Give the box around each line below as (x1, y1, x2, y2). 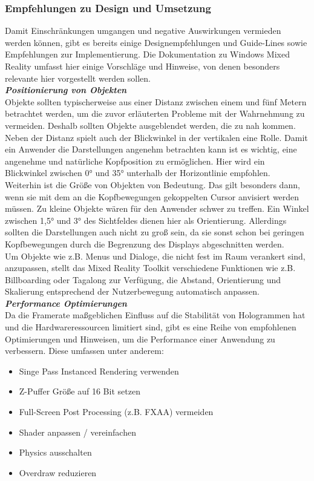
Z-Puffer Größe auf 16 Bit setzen (19, 385, 140, 398)
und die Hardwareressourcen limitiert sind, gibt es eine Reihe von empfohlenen (5, 321, 296, 333)
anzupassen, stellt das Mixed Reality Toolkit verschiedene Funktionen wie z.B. (5, 261, 296, 274)
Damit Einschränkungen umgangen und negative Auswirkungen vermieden (5, 24, 281, 37)
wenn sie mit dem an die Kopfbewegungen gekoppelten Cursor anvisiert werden (5, 190, 299, 203)
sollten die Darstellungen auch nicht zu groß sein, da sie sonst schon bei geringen (5, 226, 304, 238)
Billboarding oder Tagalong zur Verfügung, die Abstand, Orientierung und (5, 273, 281, 286)
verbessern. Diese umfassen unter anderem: (5, 344, 164, 357)
